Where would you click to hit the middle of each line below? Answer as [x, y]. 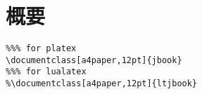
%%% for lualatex [46, 72]
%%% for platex [41, 49]
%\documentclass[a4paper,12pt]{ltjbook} [102, 84]
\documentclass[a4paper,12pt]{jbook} [94, 60]
